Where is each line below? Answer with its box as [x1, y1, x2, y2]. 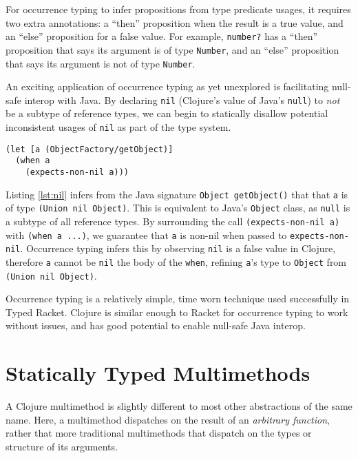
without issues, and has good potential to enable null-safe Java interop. [6, 318, 306, 333]
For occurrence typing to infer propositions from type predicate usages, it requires [6, 2, 351, 16]
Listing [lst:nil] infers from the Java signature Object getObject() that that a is [6, 187, 348, 201]
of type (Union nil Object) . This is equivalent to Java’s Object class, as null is [6, 200, 350, 215]
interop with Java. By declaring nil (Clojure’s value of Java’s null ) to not [24, 92, 340, 107]
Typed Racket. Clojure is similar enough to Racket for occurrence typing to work [6, 304, 348, 319]
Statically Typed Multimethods [6, 359, 310, 387]
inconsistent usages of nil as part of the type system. [6, 120, 231, 134]
